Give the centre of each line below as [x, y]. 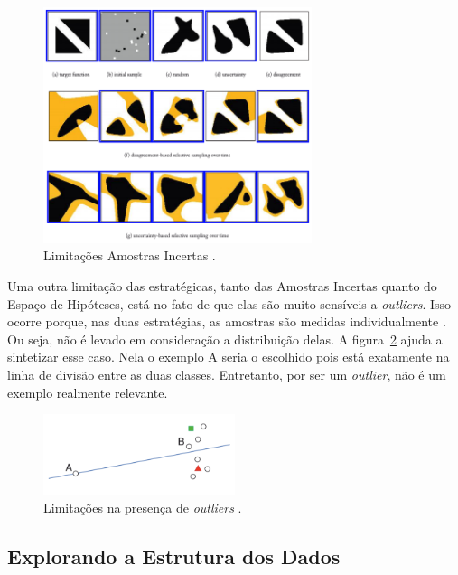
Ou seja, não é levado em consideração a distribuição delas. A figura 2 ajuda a [225, 339]
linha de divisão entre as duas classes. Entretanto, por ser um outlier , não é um [227, 375]
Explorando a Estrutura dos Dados [174, 556]
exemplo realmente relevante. [88, 392]
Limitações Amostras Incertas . [130, 255]
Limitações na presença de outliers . [143, 507]
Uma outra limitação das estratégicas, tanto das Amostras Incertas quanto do [222, 286]
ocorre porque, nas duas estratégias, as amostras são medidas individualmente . [227, 321]
